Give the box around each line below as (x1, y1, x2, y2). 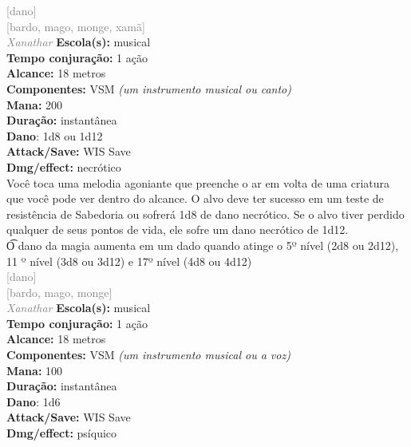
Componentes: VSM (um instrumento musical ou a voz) (6, 346, 290, 363)
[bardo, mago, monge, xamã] (6, 18, 145, 34)
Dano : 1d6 (6, 393, 61, 409)
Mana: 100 (6, 362, 63, 378)
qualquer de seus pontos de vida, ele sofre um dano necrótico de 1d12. (6, 221, 349, 238)
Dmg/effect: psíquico (6, 425, 117, 441)
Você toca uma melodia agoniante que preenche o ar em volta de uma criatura (6, 174, 390, 191)
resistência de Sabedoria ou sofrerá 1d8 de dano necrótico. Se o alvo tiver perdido (6, 205, 405, 222)
